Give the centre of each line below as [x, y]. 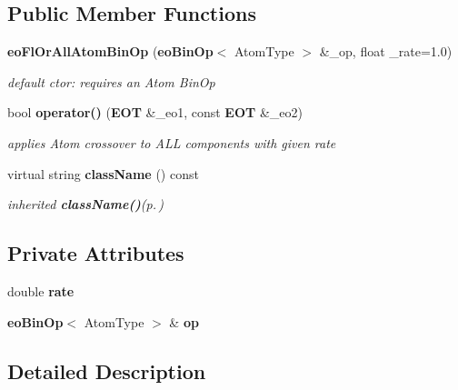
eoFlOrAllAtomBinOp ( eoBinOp [110, 51]
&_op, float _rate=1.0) [386, 51]
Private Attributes [96, 253]
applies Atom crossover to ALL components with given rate [172, 142]
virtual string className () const [103, 173]
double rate [41, 290]
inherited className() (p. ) [86, 204]
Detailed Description [107, 370]
